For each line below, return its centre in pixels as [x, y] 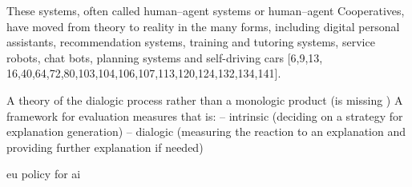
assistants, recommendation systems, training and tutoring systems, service [191, 42]
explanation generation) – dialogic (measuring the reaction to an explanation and [206, 131]
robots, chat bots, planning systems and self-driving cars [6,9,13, [165, 57]
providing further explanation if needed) [105, 147]
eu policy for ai [44, 174]
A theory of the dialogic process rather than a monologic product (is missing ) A [205, 99]
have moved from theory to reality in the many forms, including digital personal [203, 26]
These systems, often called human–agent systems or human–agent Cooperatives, [206, 10]
